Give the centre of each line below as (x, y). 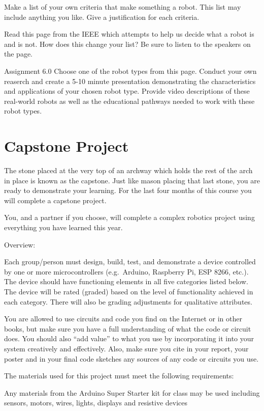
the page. (18, 54)
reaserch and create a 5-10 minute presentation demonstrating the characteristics (130, 81)
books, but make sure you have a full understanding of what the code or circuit (128, 328)
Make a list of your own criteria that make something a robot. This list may (123, 7)
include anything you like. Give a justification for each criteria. (102, 17)
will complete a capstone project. (55, 200)
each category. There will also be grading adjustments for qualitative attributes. (128, 301)
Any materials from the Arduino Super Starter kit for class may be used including (132, 392)
